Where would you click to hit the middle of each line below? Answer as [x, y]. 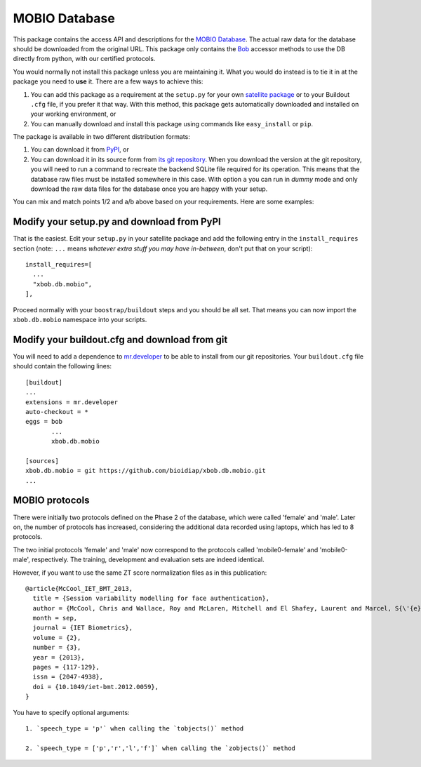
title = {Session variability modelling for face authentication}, [151, 599]
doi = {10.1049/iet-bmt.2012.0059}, [96, 687]
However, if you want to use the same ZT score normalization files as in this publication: [140, 573]
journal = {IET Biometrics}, [83, 628]
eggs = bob [44, 422]
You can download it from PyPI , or [80, 149]
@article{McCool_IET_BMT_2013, [79, 588]
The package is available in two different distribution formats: [102, 137]
